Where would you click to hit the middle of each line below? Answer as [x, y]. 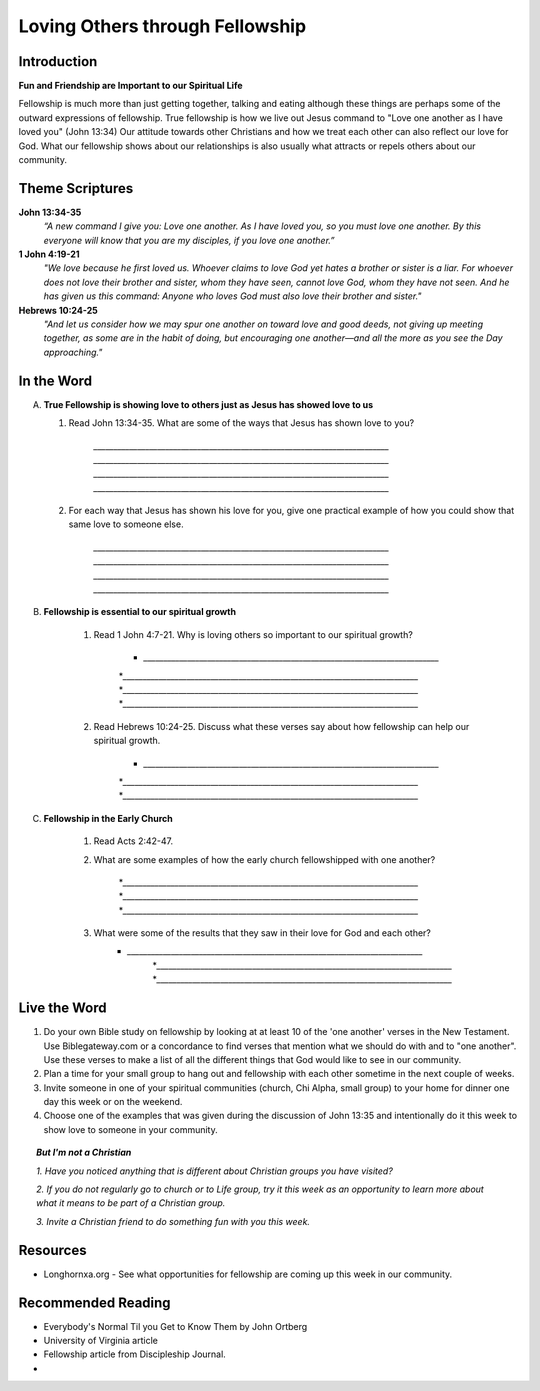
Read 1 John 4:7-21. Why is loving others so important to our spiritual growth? [253, 634]
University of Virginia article [101, 1341]
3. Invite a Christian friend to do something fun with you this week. [173, 1221]
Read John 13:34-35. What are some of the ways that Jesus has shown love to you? [241, 423]
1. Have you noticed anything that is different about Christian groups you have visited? [215, 1171]
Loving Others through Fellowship [162, 26]
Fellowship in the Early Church [108, 818]
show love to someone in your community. [131, 1129]
